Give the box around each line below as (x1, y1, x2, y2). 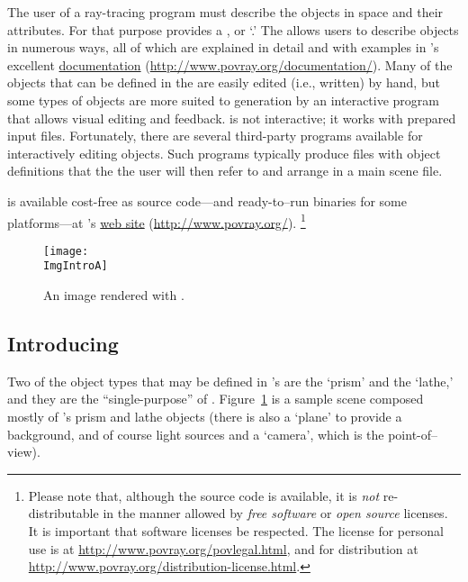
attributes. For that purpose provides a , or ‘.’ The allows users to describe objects (7, 20, 459, 39)
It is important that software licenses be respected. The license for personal (28, 522, 444, 541)
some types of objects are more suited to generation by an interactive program (7, 90, 440, 109)
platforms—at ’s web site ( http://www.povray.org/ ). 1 (7, 210, 306, 232)
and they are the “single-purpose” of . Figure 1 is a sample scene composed (7, 389, 424, 408)
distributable (28, 504, 99, 523)
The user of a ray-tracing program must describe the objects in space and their (7, 3, 444, 21)
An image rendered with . (43, 286, 184, 305)
